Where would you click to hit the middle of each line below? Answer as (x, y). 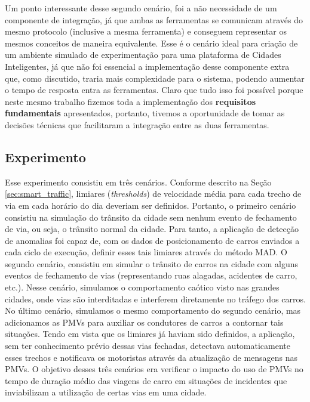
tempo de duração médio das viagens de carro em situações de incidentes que (146, 380)
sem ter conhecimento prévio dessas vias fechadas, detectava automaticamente (148, 346)
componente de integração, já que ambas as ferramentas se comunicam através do (154, 19)
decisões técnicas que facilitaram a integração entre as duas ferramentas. (137, 124)
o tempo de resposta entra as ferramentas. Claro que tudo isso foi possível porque (154, 90)
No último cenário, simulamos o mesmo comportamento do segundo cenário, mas (153, 310)
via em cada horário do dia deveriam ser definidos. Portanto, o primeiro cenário (151, 205)
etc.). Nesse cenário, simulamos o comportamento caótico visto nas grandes (142, 287)
